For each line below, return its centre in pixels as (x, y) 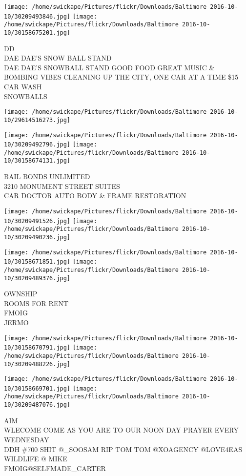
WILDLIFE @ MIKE (36, 459)
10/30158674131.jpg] (37, 161)
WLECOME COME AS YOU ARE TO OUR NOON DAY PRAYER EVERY (121, 430)
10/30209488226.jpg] (37, 364)
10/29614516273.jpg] (37, 120)
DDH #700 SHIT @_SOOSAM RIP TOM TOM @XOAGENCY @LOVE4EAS (123, 449)
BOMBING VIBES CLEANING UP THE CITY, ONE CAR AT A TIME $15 (121, 77)
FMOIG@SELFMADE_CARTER (55, 468)
